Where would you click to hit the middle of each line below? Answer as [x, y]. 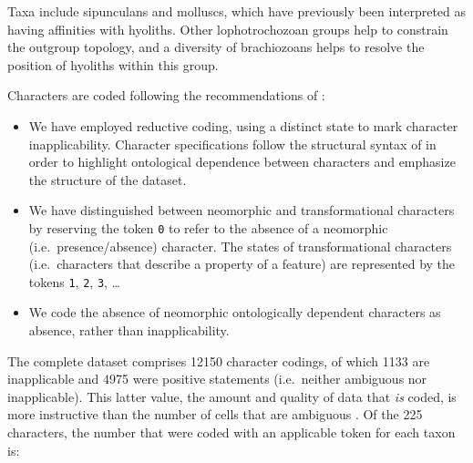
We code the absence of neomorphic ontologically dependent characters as [235, 312]
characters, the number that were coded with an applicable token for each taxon [231, 432]
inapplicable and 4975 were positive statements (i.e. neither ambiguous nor [217, 379]
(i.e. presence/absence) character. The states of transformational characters [240, 246]
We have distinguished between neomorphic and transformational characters [242, 210]
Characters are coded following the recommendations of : [166, 95]
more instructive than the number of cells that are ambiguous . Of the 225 [215, 414]
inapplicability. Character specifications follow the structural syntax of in [232, 144]
